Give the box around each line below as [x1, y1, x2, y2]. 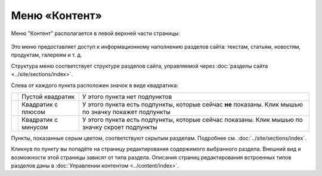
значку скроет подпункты [82, 122, 157, 131]
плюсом [21, 108, 46, 116]
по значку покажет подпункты [82, 108, 171, 116]
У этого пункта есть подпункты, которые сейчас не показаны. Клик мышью [82, 100, 304, 108]
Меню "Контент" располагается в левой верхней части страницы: [11, 30, 180, 37]
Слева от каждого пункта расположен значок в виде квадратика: [11, 81, 179, 89]
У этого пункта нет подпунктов [82, 92, 172, 100]
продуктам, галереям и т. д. [11, 51, 83, 59]
